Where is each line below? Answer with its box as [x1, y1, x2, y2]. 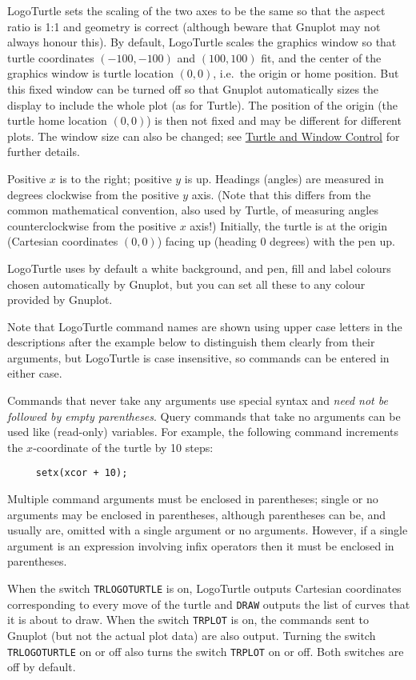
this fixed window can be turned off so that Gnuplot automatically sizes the [7, 80, 379, 97]
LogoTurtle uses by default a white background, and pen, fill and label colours [7, 259, 391, 276]
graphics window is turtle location [7, 65, 174, 82]
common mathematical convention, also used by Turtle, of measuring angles [7, 202, 378, 218]
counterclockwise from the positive [7, 217, 176, 234]
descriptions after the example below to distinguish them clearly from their [7, 334, 375, 350]
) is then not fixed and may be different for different [146, 112, 402, 129]
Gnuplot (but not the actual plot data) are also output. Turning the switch [7, 627, 376, 644]
